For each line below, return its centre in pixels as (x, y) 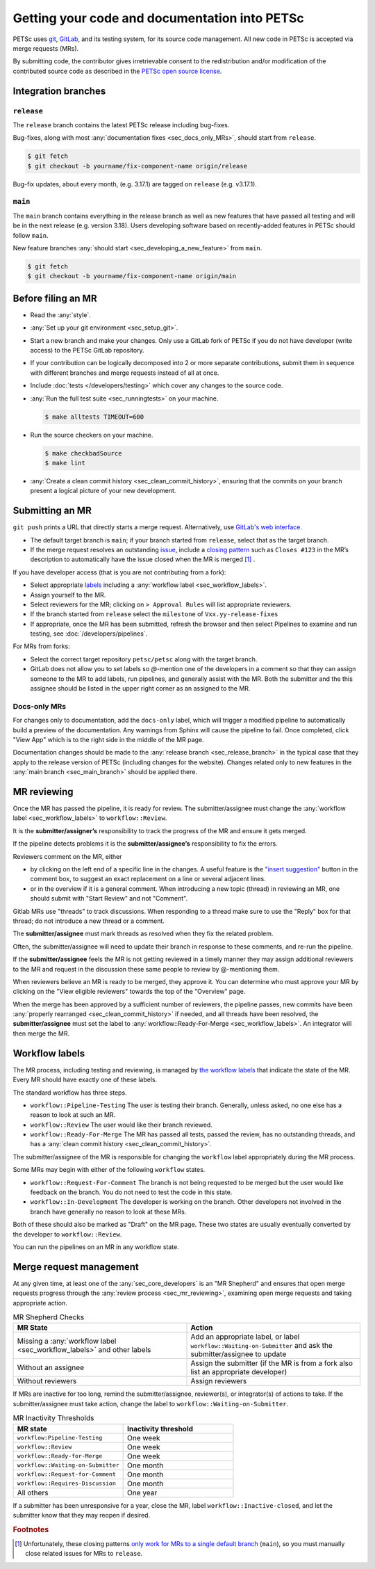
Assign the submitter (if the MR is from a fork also (272, 1363)
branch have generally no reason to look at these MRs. (108, 1212)
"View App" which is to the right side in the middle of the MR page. (108, 739)
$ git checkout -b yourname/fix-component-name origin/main (132, 276)
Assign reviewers (219, 1381)
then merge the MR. (41, 1033)
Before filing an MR (55, 298)
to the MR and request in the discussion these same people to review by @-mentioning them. (146, 969)
